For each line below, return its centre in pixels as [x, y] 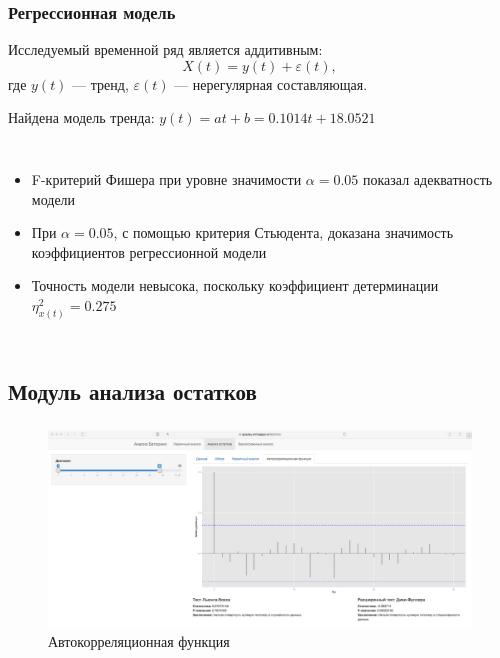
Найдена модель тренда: [81, 117]
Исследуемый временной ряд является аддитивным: [165, 49]
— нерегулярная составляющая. [271, 83]
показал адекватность [428, 179]
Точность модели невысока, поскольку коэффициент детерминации [235, 285]
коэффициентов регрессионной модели [149, 251]
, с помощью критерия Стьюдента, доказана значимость [283, 232]
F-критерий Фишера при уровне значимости [166, 179]
